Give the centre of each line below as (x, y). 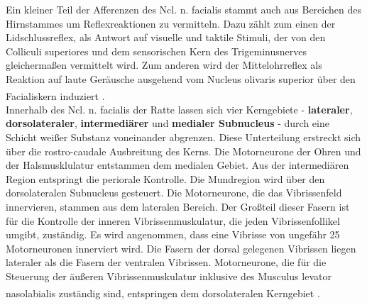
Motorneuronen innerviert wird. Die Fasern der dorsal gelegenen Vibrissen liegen (181, 248)
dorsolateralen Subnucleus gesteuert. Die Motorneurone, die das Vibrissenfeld (174, 193)
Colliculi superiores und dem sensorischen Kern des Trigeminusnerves (156, 51)
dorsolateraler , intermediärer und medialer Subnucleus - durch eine (168, 123)
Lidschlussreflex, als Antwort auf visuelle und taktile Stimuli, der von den (166, 37)
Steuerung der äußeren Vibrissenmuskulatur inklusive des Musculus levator (169, 276)
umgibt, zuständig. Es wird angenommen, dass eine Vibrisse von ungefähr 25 (173, 234)
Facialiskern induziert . (55, 95)
